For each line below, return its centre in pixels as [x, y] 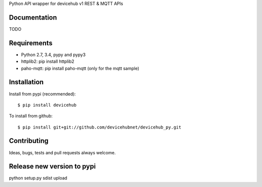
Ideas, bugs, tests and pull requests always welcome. [62, 152]
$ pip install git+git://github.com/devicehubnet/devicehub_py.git [99, 127]
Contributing [29, 141]
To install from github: [31, 116]
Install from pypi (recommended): [42, 94]
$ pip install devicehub [47, 105]
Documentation [33, 17]
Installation [26, 82]
